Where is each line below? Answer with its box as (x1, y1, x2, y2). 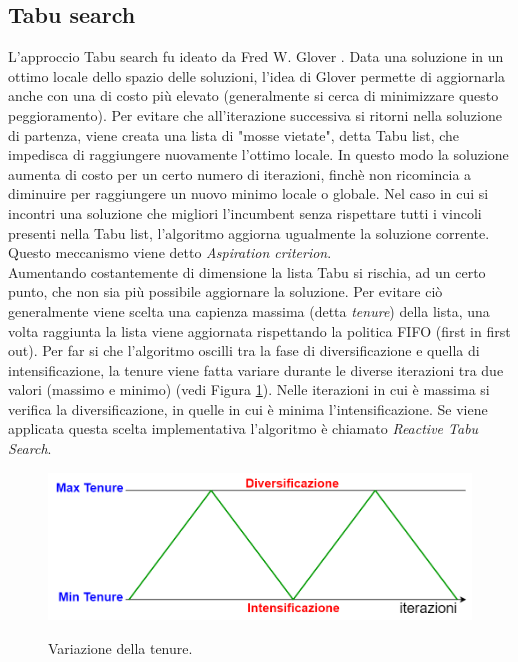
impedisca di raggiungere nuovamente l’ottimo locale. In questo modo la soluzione (8, 144, 509, 165)
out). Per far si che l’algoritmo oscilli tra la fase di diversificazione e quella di (8, 340, 480, 361)
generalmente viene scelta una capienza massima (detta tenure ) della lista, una (8, 300, 490, 321)
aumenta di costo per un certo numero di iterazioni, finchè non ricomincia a (8, 163, 472, 184)
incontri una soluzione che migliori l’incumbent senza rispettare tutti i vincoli (8, 202, 482, 223)
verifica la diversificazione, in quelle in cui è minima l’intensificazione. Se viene (8, 398, 488, 419)
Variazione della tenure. (48, 637, 193, 658)
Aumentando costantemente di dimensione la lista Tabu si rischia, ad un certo (8, 261, 486, 282)
